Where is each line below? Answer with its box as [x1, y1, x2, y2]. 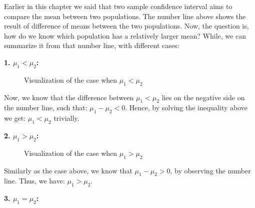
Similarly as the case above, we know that [4, 165, 132, 175]
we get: [4, 113, 26, 123]
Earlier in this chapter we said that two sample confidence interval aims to [4, 1, 232, 11]
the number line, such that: [4, 102, 87, 113]
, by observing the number [170, 165, 251, 175]
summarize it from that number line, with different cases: [4, 40, 179, 51]
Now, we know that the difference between [4, 92, 134, 102]
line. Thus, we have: [4, 175, 65, 186]
